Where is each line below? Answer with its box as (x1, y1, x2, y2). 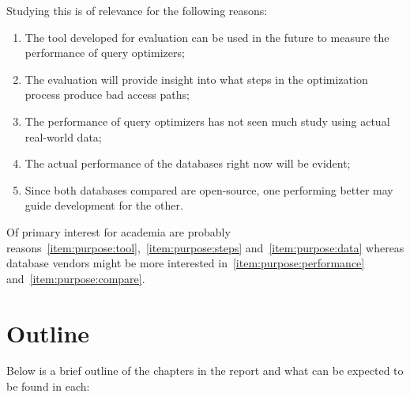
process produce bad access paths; (24, 86, 190, 103)
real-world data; (24, 128, 102, 145)
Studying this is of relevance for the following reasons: (6, 2, 268, 18)
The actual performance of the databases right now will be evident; (24, 155, 351, 172)
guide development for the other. (24, 197, 183, 214)
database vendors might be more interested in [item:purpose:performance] (6, 255, 365, 271)
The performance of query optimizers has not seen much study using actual (24, 112, 390, 129)
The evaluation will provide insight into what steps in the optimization (24, 70, 368, 87)
